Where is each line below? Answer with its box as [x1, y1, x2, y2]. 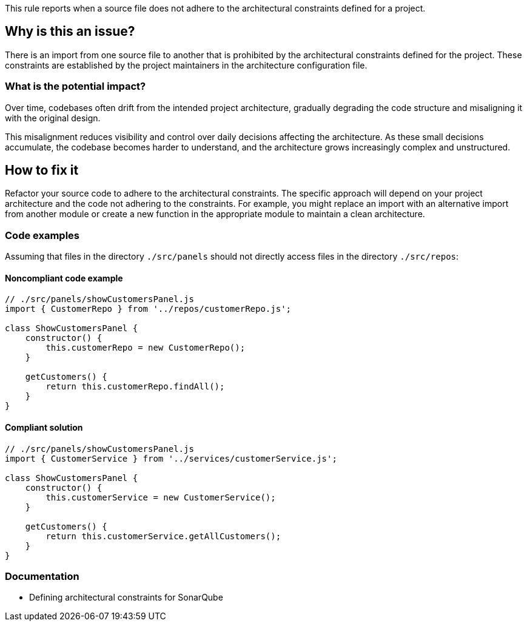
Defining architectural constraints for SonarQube [29, 592, 223, 603]
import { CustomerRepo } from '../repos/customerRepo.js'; [5, 304, 292, 314]
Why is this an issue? [5, 24, 135, 39]
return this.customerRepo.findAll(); [45, 382, 225, 392]
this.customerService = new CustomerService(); [45, 492, 276, 502]
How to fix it [5, 163, 79, 178]
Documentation [5, 570, 79, 582]
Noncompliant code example [5, 272, 123, 283]
